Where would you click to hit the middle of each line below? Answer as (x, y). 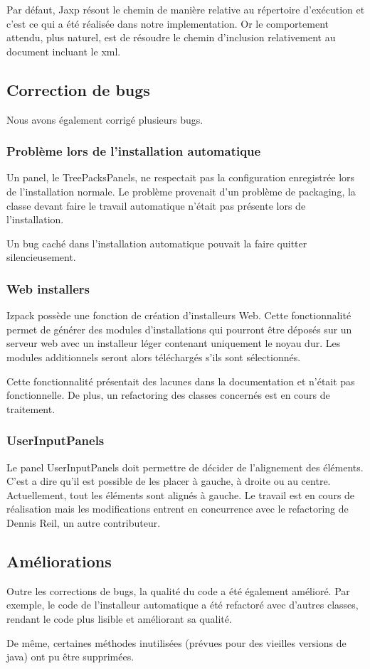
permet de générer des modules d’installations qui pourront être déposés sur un (179, 329)
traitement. (31, 408)
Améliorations (59, 561)
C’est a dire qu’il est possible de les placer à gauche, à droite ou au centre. (169, 481)
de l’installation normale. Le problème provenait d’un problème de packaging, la (181, 191)
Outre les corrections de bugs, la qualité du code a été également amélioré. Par (178, 590)
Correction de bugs (78, 89)
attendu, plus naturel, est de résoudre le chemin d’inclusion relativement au (171, 37)
